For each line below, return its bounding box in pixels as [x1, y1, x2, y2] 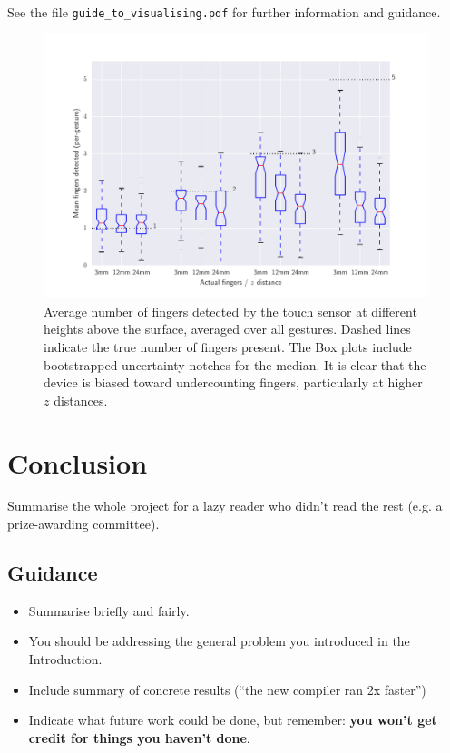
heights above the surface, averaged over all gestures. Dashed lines [44, 319, 411, 338]
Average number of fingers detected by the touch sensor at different [44, 301, 417, 320]
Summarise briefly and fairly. [28, 601, 190, 620]
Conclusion [7, 444, 148, 481]
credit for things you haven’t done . [28, 728, 250, 747]
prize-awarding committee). [7, 514, 160, 533]
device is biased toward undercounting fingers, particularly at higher [44, 373, 423, 392]
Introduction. [28, 650, 103, 669]
